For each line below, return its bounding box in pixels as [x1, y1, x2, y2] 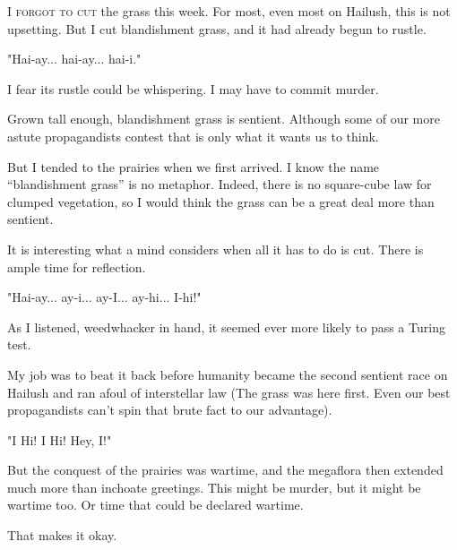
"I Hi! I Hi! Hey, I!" [7, 430, 112, 449]
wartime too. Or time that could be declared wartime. [7, 495, 304, 514]
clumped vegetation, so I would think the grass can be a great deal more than [7, 192, 435, 211]
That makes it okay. [7, 526, 117, 545]
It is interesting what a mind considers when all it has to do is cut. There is [7, 239, 424, 258]
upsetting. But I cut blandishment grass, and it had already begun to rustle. [7, 19, 427, 38]
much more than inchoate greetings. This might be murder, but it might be [7, 477, 421, 496]
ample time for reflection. [7, 257, 146, 276]
